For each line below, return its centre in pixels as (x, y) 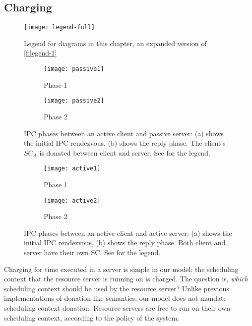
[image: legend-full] (60, 27)
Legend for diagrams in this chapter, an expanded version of (115, 43)
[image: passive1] (74, 69)
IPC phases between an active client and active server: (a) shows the (128, 233)
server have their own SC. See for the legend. (92, 252)
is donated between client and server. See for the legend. (125, 152)
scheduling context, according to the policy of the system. (92, 317)
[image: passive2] (74, 101)
